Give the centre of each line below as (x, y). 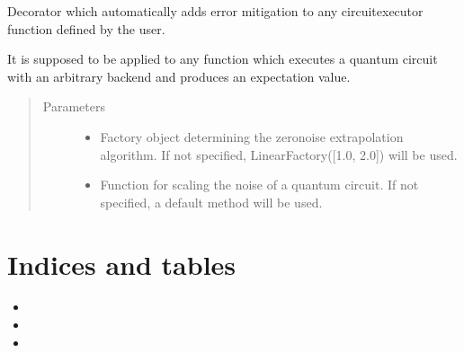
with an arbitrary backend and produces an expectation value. (179, 76)
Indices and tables (122, 264)
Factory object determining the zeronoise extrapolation (252, 136)
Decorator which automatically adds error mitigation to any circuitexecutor (215, 11)
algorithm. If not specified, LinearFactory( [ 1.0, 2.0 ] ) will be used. (279, 154)
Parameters (74, 106)
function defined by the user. (86, 28)
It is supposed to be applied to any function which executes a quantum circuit (223, 59)
